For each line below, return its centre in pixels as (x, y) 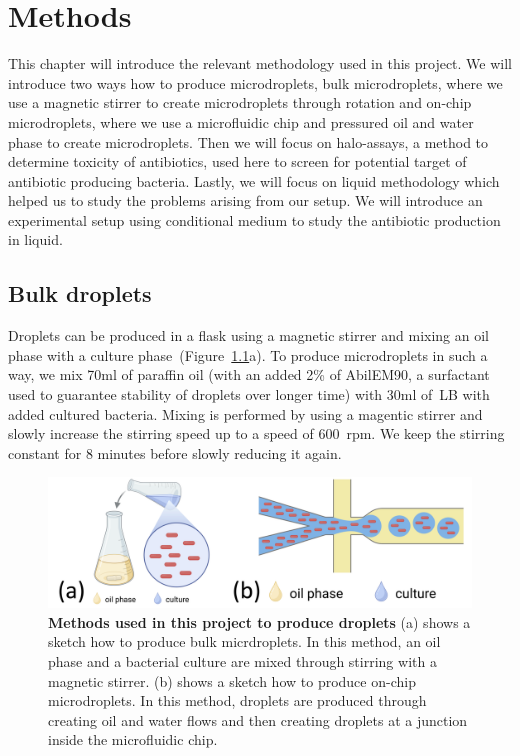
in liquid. (35, 239)
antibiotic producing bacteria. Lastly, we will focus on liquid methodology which (254, 180)
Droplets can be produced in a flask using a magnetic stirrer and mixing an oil (248, 335)
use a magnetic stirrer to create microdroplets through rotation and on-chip (240, 102)
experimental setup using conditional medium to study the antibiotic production (254, 219)
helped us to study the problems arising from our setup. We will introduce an (245, 200)
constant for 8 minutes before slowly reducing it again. (175, 452)
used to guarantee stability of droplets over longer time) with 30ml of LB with (249, 394)
